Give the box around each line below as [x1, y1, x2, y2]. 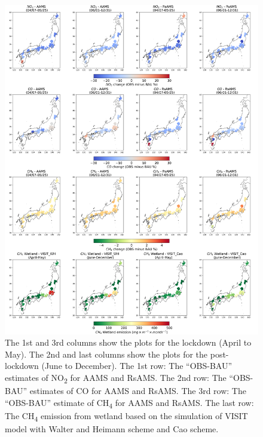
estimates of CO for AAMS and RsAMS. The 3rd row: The [29, 384, 246, 397]
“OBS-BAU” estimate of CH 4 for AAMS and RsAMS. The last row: [5, 396, 254, 410]
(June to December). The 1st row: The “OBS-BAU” [41, 359, 233, 372]
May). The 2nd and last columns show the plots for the [5, 347, 208, 360]
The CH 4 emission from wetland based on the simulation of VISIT [5, 409, 248, 423]
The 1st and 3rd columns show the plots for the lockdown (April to [5, 336, 252, 349]
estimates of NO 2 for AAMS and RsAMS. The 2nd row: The [5, 371, 227, 385]
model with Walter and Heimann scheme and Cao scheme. [5, 423, 219, 435]
